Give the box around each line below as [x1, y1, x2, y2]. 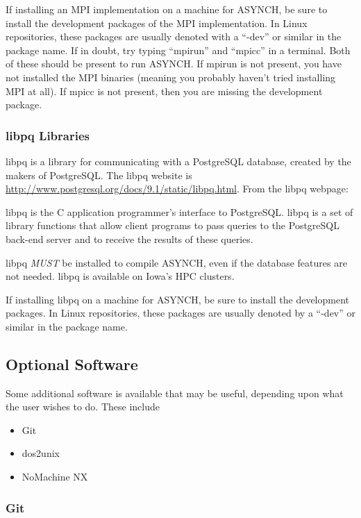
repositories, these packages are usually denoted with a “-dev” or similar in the [6, 29, 342, 44]
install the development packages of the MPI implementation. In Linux [6, 15, 308, 30]
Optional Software [6, 353, 138, 374]
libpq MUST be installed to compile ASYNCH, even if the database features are [6, 255, 347, 269]
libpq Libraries [6, 126, 90, 144]
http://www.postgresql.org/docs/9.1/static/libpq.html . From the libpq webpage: [6, 181, 349, 196]
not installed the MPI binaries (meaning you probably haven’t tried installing [6, 69, 336, 84]
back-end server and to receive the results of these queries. [6, 231, 253, 246]
